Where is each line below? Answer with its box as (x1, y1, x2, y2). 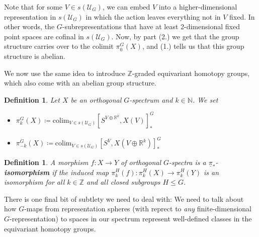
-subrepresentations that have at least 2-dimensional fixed (62, 21, 240, 32)
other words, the (4, 21, 55, 32)
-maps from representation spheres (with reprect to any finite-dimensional (24, 203, 251, 214)
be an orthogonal (70, 94, 122, 105)
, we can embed (102, 2, 150, 12)
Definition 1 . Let (4, 94, 60, 105)
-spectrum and (129, 94, 173, 105)
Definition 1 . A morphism (4, 156, 89, 167)
